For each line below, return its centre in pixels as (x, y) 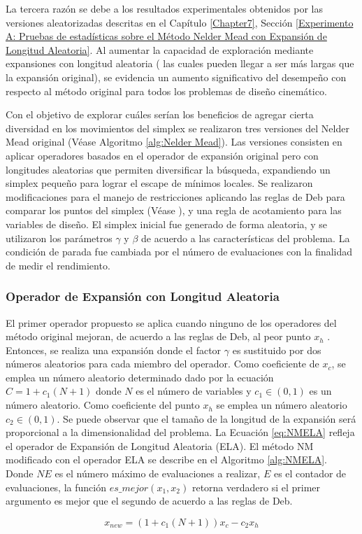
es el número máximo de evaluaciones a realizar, (158, 473)
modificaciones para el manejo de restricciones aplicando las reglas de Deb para (175, 196)
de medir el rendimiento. (58, 265)
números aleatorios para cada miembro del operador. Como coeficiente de (162, 364)
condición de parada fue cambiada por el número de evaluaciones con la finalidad (179, 252)
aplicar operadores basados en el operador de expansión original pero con (162, 155)
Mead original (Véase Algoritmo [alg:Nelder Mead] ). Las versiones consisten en (174, 142)
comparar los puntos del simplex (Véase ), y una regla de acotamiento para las (174, 210)
